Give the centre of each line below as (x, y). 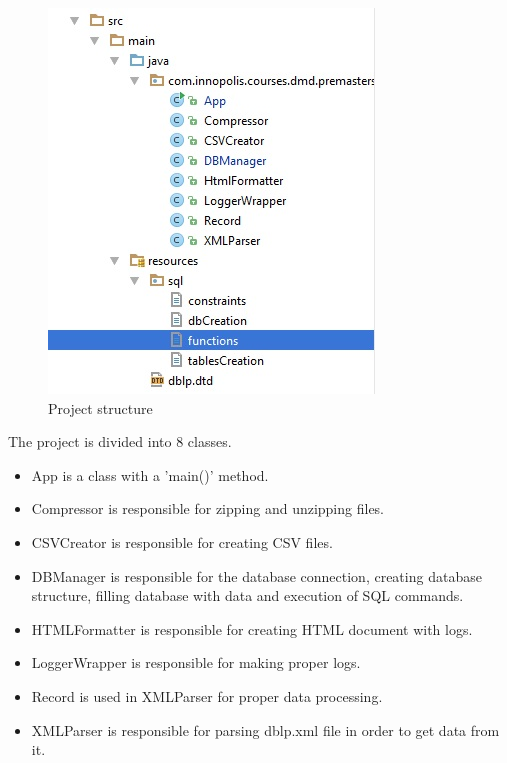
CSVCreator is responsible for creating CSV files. (182, 541)
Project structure (100, 407)
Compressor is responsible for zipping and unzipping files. (208, 508)
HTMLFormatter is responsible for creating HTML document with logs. (252, 628)
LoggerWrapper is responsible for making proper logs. (196, 662)
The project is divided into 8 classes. (120, 441)
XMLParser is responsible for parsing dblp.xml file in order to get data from (265, 729)
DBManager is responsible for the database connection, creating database (256, 575)
